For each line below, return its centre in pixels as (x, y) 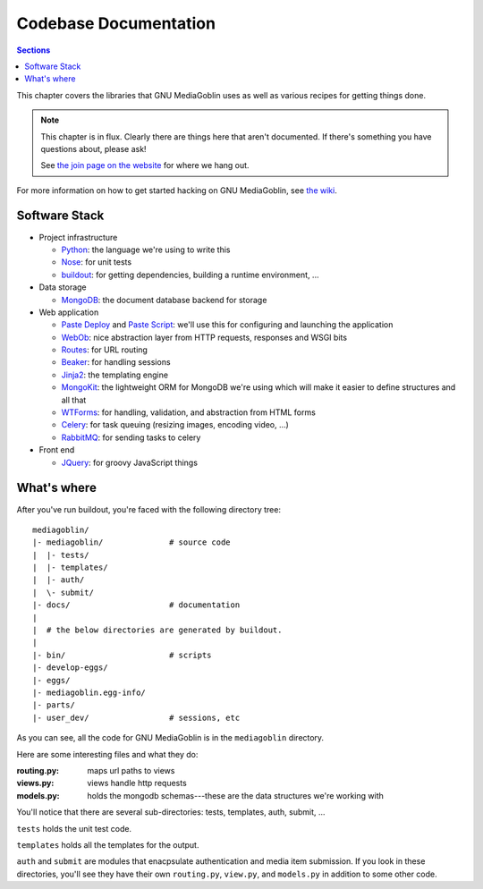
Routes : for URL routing (104, 350)
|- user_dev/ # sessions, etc (136, 717)
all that (74, 400)
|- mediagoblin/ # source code (132, 542)
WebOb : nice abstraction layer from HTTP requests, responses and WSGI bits (204, 337)
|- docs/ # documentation (136, 605)
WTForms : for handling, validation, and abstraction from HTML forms (189, 412)
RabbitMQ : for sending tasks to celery (131, 437)
